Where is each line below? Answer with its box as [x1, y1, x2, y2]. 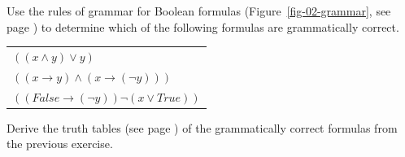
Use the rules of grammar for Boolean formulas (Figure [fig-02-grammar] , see [7, 2, 391, 19]
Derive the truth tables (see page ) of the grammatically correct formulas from [7, 119, 398, 136]
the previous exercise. [7, 135, 113, 152]
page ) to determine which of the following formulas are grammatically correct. [7, 18, 399, 35]
